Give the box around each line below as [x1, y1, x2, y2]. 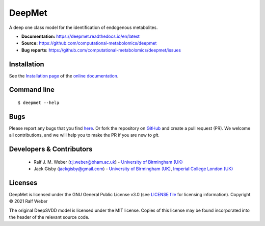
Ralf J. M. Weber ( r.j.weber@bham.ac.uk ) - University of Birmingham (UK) [33, 159, 183, 165]
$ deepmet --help [18, 100, 59, 105]
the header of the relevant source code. [9, 214, 90, 220]
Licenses [9, 178, 38, 187]
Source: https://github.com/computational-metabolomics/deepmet [21, 40, 157, 46]
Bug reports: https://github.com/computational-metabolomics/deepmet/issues [21, 47, 181, 53]
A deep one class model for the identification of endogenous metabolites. [9, 25, 158, 30]
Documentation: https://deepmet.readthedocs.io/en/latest [21, 33, 140, 39]
